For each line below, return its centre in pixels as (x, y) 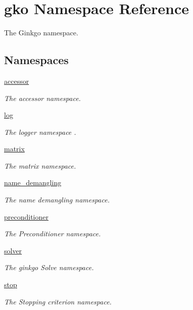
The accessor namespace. (42, 98)
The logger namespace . (40, 132)
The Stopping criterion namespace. (58, 301)
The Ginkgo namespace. (41, 33)
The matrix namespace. (40, 165)
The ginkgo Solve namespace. (49, 267)
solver (13, 250)
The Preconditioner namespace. (53, 234)
